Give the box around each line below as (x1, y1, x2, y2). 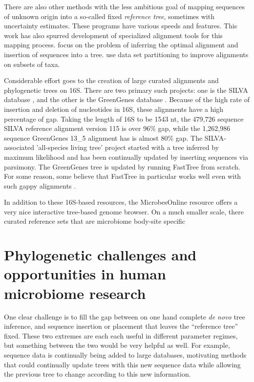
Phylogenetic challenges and (4, 245, 197, 265)
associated (4, 142, 34, 152)
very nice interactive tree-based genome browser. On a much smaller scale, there (4, 206, 244, 216)
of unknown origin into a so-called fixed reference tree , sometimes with (4, 11, 214, 21)
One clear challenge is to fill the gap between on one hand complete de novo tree (4, 311, 245, 321)
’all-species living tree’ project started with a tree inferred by (36, 142, 219, 152)
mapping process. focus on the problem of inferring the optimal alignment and (4, 40, 238, 50)
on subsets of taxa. (4, 59, 60, 69)
